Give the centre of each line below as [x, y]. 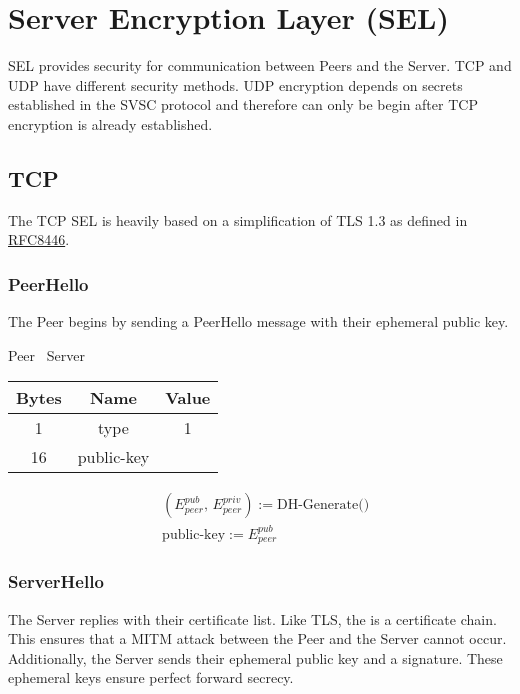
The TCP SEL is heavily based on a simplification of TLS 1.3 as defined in [238, 219]
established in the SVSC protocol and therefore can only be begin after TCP [243, 104]
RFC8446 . [39, 239]
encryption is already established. [110, 123]
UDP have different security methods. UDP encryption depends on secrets [235, 84]
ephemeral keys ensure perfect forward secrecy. [151, 677]
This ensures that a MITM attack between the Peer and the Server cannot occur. [257, 638]
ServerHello [56, 581]
